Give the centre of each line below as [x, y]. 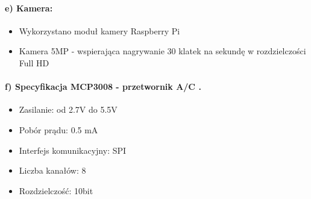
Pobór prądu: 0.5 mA [58, 129]
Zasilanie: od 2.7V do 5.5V [68, 109]
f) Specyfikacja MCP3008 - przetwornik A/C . [103, 87]
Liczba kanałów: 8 [52, 170]
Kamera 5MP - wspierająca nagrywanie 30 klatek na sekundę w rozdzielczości [162, 51]
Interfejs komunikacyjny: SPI [73, 150]
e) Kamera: [29, 8]
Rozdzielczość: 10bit [56, 190]
